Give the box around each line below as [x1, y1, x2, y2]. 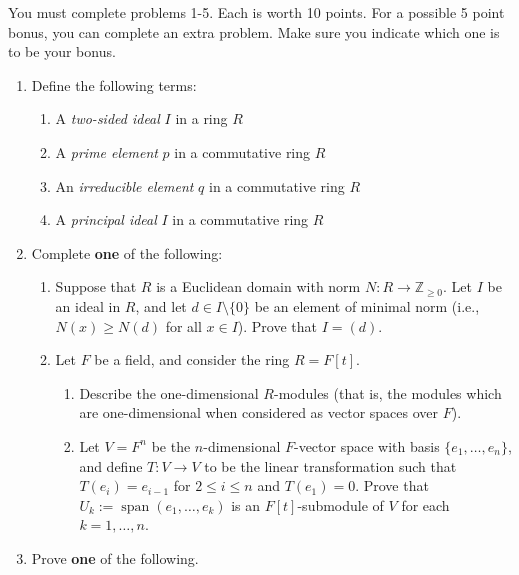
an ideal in [55, 295, 121, 316]
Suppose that [55, 276, 137, 297]
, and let [135, 295, 187, 316]
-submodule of [297, 494, 384, 515]
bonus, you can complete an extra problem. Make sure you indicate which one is [8, 21, 500, 42]
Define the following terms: [31, 74, 197, 95]
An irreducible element [55, 175, 194, 196]
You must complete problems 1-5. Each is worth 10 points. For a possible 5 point [8, 2, 505, 22]
